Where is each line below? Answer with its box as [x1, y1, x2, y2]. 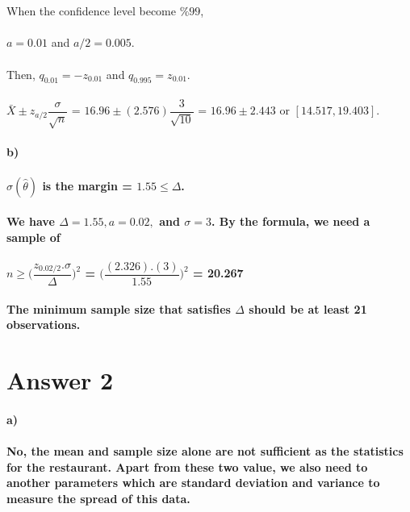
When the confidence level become [6, 2, 176, 19]
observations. [6, 316, 81, 333]
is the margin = [42, 177, 132, 194]
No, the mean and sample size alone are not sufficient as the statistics [6, 442, 404, 459]
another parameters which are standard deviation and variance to [6, 474, 380, 491]
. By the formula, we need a [211, 213, 370, 230]
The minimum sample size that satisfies [6, 300, 231, 317]
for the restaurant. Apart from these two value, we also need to [6, 458, 368, 475]
